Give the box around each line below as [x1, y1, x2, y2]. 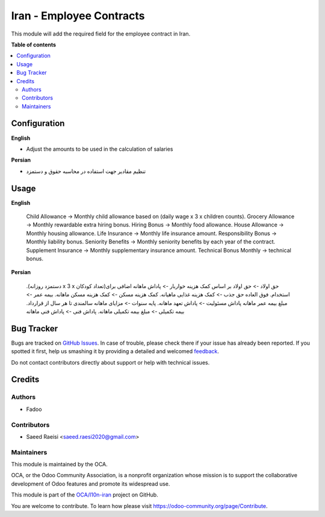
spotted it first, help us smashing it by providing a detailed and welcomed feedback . [11, 348, 220, 355]
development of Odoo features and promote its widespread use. [11, 480, 170, 487]
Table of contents [11, 41, 57, 48]
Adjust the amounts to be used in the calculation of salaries [26, 145, 173, 152]
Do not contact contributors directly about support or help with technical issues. [11, 359, 210, 366]
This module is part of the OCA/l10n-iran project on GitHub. [11, 491, 159, 498]
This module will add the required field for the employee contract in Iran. [11, 30, 191, 37]
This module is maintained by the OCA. [11, 461, 108, 468]
